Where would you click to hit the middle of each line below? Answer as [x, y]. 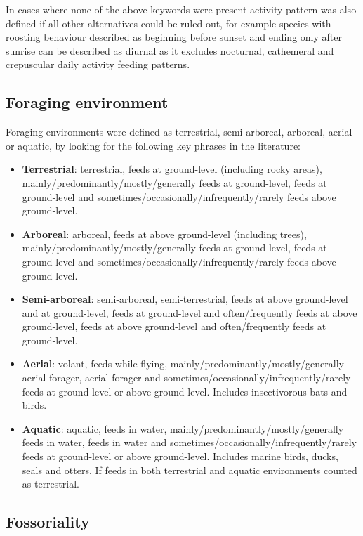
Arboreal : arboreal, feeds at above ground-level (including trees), [164, 234]
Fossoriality [48, 522]
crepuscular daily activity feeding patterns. [98, 64]
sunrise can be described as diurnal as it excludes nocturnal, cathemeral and [170, 50]
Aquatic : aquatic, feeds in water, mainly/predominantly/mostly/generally [183, 428]
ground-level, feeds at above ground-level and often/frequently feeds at [174, 326]
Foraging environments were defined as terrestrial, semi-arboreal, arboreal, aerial [179, 132]
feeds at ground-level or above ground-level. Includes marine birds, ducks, [180, 456]
